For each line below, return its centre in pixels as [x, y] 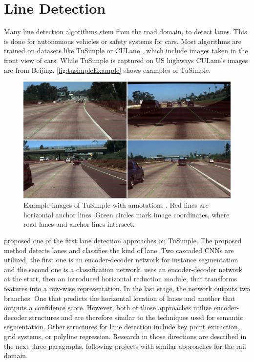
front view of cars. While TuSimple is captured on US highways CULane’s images [126, 60]
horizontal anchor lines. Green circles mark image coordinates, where [127, 214]
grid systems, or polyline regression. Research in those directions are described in [125, 336]
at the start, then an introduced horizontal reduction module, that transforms [120, 279]
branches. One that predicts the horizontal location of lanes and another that [120, 298]
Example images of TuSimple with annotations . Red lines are [116, 205]
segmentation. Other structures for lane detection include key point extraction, [122, 327]
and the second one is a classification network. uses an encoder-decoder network [123, 269]
